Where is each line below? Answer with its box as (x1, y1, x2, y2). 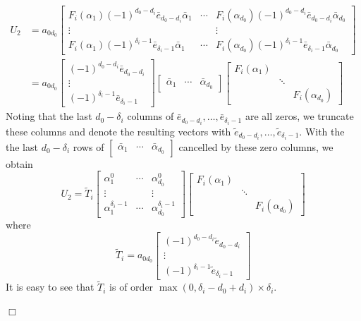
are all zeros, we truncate (245, 109, 354, 123)
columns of (127, 109, 174, 123)
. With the (299, 123, 345, 138)
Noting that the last (6, 109, 92, 123)
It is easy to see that (6, 279, 94, 294)
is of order (109, 279, 154, 294)
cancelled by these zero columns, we (178, 139, 334, 154)
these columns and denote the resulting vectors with (6, 123, 231, 138)
